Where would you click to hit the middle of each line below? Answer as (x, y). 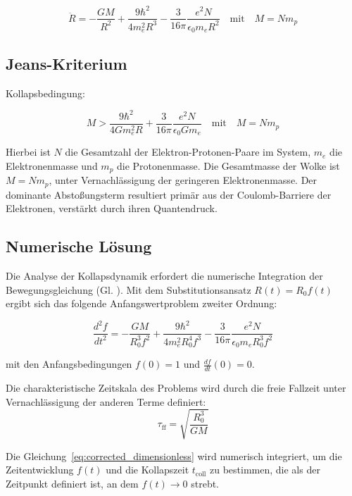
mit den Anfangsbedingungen (69, 364)
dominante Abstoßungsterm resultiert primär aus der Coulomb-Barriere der (169, 194)
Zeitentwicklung (40, 470)
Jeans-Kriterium (67, 63)
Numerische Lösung (79, 246)
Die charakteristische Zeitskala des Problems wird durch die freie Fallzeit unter (176, 388)
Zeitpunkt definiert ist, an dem (72, 483)
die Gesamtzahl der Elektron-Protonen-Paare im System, (188, 152)
